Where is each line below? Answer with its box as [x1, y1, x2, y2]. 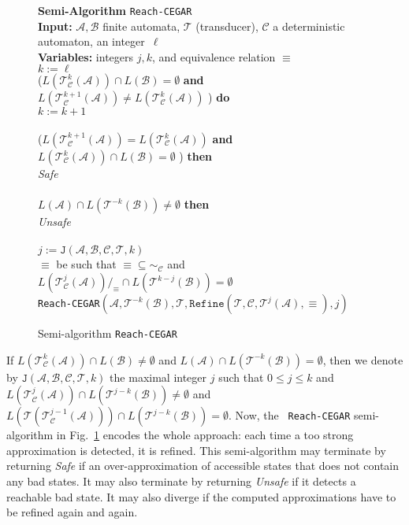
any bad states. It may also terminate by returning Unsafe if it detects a [6, 473, 356, 490]
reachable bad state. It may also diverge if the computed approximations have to [6, 488, 396, 505]
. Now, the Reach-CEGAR [228, 407, 351, 423]
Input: [38, 17, 73, 34]
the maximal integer [110, 368, 207, 385]
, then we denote [322, 351, 403, 368]
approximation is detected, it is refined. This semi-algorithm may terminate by [6, 442, 386, 458]
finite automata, [102, 17, 180, 34]
